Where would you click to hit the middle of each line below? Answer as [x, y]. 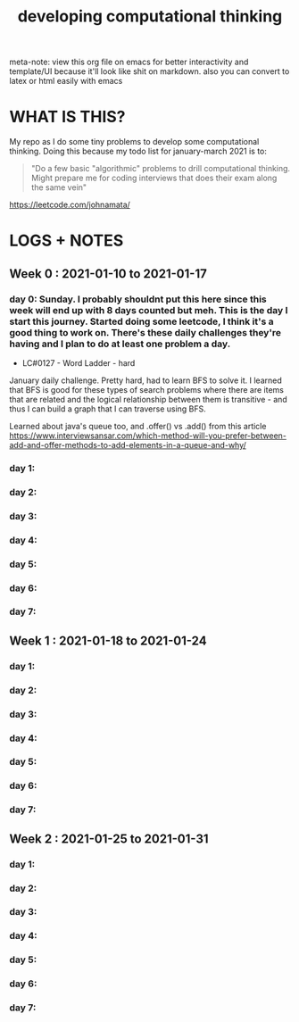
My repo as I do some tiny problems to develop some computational [134, 142]
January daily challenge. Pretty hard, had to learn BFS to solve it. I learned [146, 380]
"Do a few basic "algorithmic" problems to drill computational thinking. [161, 169]
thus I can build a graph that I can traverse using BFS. [108, 409]
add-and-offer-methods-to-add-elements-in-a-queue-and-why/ [128, 445]
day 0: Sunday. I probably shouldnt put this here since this [138, 299]
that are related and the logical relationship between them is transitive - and [148, 399]
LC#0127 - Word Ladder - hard [79, 363]
